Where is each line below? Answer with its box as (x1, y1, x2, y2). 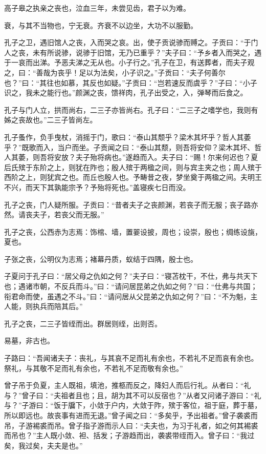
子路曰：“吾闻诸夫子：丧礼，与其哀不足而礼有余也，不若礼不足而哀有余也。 (4, 353, 258, 363)
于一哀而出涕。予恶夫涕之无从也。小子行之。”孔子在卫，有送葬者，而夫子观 (4, 57, 255, 68)
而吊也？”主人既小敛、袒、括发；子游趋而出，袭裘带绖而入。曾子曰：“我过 (4, 430, 255, 441)
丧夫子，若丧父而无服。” (25, 209, 104, 220)
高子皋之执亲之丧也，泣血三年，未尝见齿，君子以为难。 (4, 3, 190, 13)
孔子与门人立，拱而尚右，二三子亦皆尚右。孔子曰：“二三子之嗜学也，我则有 (4, 104, 258, 115)
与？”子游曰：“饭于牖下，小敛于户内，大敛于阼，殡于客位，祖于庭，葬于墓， (4, 400, 262, 410)
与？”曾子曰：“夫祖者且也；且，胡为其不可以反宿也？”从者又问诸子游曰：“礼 (4, 389, 261, 400)
